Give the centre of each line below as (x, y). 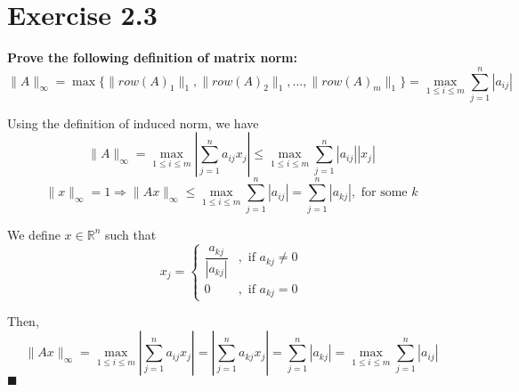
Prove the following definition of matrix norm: (152, 57)
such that (130, 234)
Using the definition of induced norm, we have (133, 122)
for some (384, 193)
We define (34, 234)
